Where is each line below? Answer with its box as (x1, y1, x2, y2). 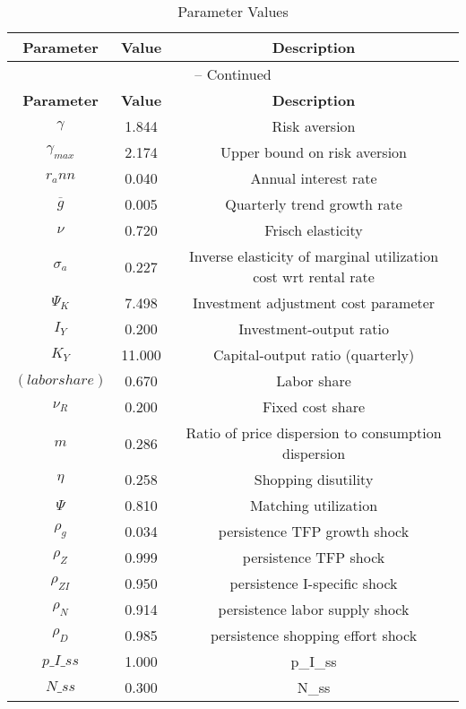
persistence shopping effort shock (210, 625, 418, 645)
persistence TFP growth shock (218, 521, 410, 541)
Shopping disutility (254, 469, 374, 489)
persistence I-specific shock (229, 573, 398, 593)
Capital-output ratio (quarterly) (212, 344, 415, 365)
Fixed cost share (262, 396, 366, 417)
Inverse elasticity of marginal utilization (189, 246, 439, 266)
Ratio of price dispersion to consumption (186, 422, 442, 443)
